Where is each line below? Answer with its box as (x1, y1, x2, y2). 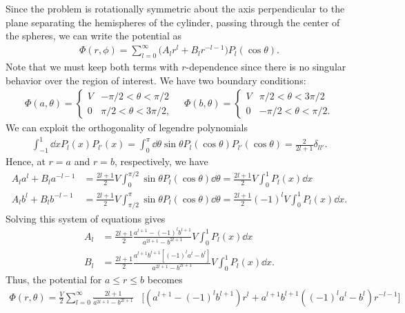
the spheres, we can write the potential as (6, 28, 181, 43)
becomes (147, 272, 183, 286)
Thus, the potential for (6, 272, 102, 286)
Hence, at (6, 154, 46, 169)
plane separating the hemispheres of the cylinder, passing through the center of (6, 15, 340, 29)
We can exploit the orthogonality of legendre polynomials (6, 120, 248, 135)
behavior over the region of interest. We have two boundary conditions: (6, 73, 306, 87)
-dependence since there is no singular (186, 59, 346, 74)
